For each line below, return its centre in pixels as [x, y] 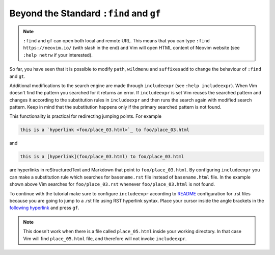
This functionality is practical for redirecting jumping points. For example [86, 116]
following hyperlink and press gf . [44, 208]
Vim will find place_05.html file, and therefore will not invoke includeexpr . [105, 238]
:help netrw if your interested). [58, 55]
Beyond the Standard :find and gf [85, 13]
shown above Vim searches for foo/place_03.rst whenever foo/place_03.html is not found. [112, 184]
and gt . [17, 76]
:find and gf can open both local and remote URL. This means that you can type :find [116, 40]
